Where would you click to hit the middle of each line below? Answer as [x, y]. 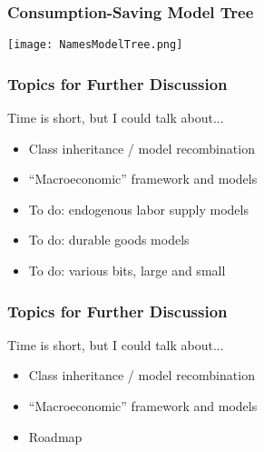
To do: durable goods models [109, 240]
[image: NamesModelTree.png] [95, 45]
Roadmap [55, 436]
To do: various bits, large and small [127, 271]
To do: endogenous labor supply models [138, 209]
